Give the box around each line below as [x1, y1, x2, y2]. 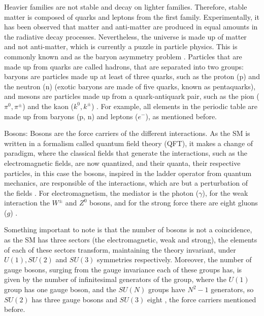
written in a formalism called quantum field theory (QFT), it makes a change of [4, 137, 253, 148]
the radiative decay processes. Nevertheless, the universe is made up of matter [4, 31, 247, 42]
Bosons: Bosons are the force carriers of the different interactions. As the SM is [4, 128, 250, 138]
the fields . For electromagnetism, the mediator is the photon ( [4, 187, 199, 198]
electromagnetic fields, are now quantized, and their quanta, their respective [4, 157, 241, 168]
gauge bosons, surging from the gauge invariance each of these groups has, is [4, 264, 242, 274]
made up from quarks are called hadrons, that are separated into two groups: [4, 61, 244, 72]
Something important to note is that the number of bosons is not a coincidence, [4, 224, 252, 235]
